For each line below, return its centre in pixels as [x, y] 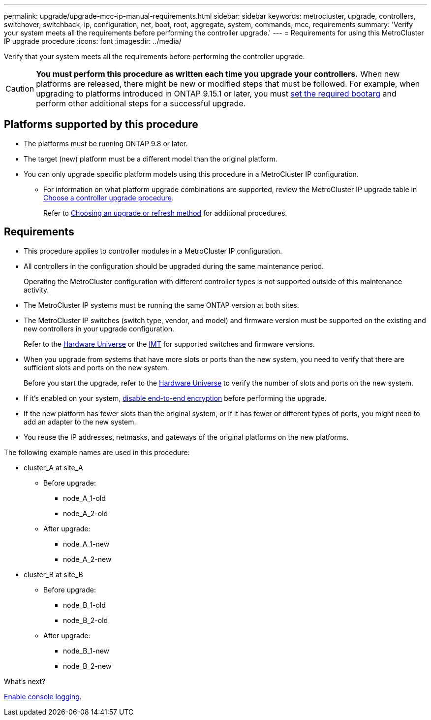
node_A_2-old [86, 513]
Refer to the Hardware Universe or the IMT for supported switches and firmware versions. [169, 344]
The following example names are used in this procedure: [97, 452]
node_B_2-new [87, 666]
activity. [36, 290]
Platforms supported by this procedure [101, 125]
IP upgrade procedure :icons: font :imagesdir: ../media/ [93, 41]
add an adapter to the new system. [80, 422]
